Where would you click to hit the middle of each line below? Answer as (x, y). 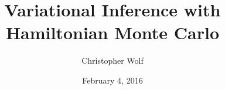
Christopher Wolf (112, 60)
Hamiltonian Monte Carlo (112, 32)
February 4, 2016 (112, 80)
